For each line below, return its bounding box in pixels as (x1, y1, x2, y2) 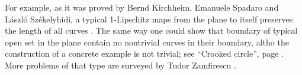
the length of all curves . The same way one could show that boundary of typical (5, 24, 298, 37)
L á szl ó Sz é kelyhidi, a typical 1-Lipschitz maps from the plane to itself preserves (5, 12, 293, 25)
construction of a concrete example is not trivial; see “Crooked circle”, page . (5, 47, 284, 60)
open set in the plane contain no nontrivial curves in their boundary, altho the (5, 35, 289, 48)
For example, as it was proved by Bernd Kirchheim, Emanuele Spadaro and (5, 1, 279, 13)
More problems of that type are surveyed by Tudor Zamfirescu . (5, 58, 236, 71)
